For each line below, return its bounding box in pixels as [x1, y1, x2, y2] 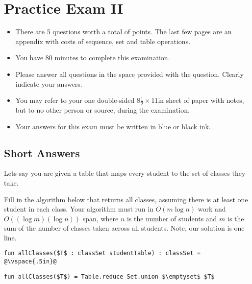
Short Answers [4, 145, 80, 160]
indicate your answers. [15, 78, 82, 89]
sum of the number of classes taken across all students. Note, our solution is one [4, 223, 245, 233]
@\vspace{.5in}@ [4, 258, 57, 265]
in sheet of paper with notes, [158, 95, 244, 105]
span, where [82, 213, 119, 223]
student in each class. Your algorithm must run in [4, 204, 153, 214]
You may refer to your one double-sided [15, 95, 135, 105]
